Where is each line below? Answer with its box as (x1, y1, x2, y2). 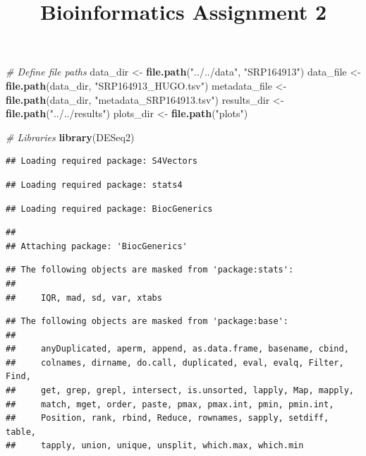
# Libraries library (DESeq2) (6, 129, 135, 144)
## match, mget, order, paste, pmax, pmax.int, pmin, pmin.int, (6, 399, 334, 409)
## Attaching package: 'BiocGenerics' (6, 241, 188, 251)
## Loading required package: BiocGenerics (6, 203, 213, 214)
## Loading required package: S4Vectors (6, 156, 198, 167)
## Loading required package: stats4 (6, 179, 183, 190)
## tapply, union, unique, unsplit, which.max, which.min (6, 440, 304, 451)
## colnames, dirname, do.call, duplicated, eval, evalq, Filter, (6, 357, 344, 368)
